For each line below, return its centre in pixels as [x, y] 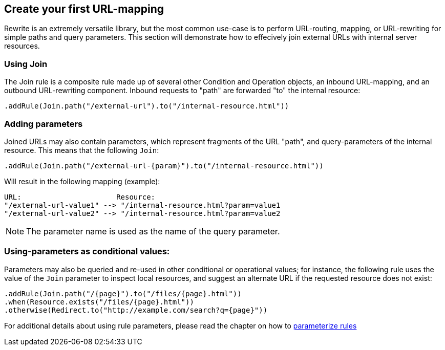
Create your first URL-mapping [84, 9]
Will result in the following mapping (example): [82, 181]
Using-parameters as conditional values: [87, 251]
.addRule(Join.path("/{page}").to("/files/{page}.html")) [123, 293]
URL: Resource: [80, 197]
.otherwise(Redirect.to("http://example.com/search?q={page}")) [136, 310]
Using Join [26, 64]
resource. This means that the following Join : [82, 150]
